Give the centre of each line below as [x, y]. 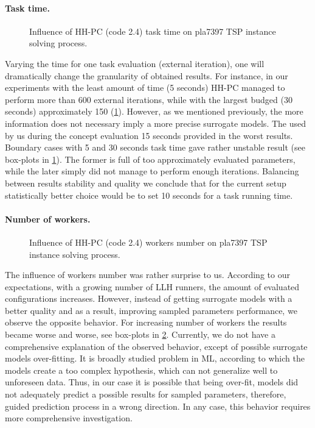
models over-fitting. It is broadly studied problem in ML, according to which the [155, 358]
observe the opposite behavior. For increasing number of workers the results [146, 322]
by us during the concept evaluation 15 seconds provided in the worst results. [149, 135]
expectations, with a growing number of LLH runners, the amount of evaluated [152, 286]
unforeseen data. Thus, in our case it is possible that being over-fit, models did [152, 382]
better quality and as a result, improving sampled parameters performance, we [151, 310]
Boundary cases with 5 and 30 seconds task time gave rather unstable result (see [155, 147]
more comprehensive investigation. [69, 418]
